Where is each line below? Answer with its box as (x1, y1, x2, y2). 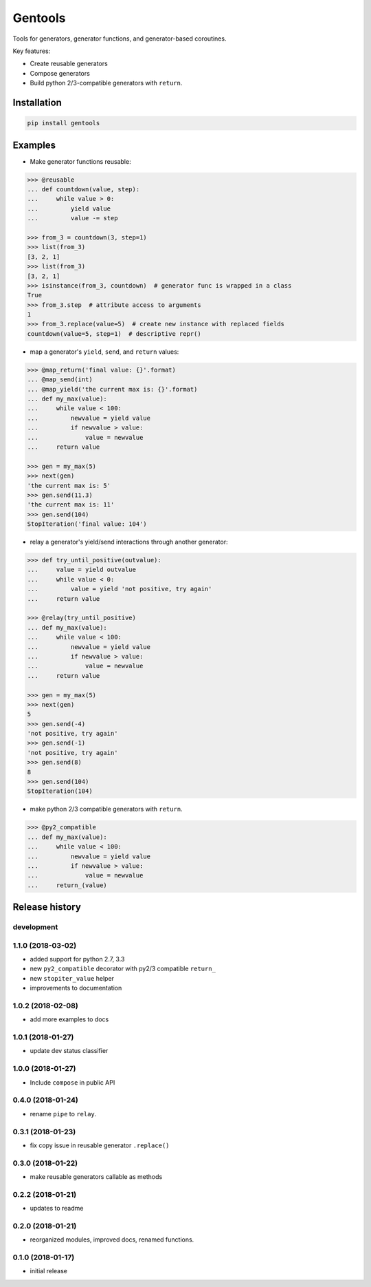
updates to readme (30, 1204, 84, 1213)
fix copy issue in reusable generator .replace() (30, 1141, 170, 1149)
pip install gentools (27, 119, 100, 127)
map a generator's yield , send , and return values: (30, 348, 179, 356)
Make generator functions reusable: (30, 157, 131, 165)
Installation (12, 96, 62, 108)
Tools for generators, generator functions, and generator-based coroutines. (12, 34, 227, 43)
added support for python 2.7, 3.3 (30, 955, 125, 964)
